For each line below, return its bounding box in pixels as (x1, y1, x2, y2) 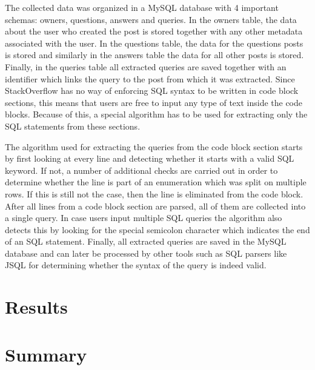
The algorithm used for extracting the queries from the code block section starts (5, 140, 303, 153)
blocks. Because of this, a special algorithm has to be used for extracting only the (5, 108, 308, 121)
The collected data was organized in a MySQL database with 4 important (5, 1, 279, 13)
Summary (5, 342, 87, 366)
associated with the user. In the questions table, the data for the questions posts (5, 36, 303, 49)
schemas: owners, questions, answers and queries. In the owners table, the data (5, 13, 297, 25)
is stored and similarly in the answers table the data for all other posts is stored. (5, 48, 304, 61)
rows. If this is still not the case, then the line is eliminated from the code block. (5, 187, 303, 200)
